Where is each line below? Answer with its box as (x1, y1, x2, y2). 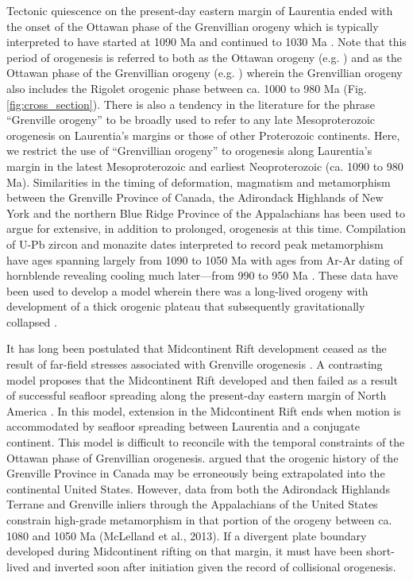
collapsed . (6, 313, 57, 330)
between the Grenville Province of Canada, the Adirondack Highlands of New (6, 189, 384, 206)
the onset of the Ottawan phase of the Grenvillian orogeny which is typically (6, 17, 379, 34)
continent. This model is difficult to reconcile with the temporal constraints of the (6, 434, 405, 450)
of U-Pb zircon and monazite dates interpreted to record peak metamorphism (6, 235, 384, 252)
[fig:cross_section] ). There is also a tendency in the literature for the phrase (6, 95, 375, 112)
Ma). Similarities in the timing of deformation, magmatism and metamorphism (6, 173, 391, 190)
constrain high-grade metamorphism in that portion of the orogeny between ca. (6, 512, 392, 528)
